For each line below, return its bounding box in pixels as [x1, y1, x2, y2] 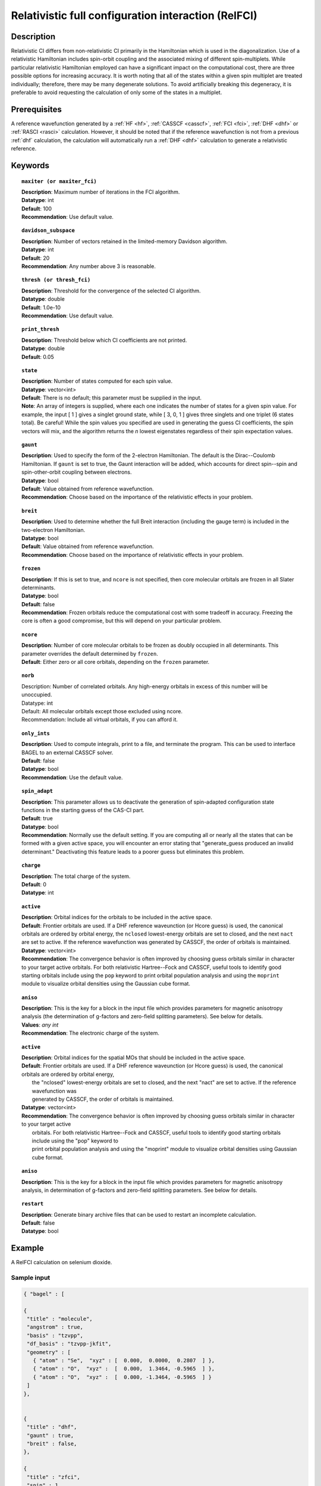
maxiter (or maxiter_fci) [21, 178, 97, 184]
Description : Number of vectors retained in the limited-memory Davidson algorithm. [21, 238, 228, 245]
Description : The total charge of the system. [21, 873, 131, 880]
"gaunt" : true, [27, 1432, 74, 1438]
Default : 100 [21, 205, 52, 212]
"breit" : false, [27, 1440, 77, 1447]
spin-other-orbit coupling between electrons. [21, 468, 132, 476]
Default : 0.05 [21, 353, 54, 360]
